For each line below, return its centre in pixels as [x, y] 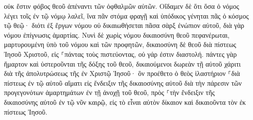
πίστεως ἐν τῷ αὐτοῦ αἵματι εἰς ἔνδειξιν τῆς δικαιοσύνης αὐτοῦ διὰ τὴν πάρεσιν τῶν [123, 83]
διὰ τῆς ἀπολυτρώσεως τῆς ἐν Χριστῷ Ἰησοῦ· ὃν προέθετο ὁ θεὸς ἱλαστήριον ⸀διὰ [122, 73]
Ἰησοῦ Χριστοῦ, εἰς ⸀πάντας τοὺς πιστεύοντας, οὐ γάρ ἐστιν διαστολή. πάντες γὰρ [120, 54]
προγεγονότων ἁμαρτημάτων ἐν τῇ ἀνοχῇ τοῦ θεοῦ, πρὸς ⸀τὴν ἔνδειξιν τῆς [109, 92]
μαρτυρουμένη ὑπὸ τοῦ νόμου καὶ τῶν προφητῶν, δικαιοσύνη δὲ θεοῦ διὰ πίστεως [120, 44]
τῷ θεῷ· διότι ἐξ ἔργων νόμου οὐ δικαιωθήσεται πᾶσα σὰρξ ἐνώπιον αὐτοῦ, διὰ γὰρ [124, 25]
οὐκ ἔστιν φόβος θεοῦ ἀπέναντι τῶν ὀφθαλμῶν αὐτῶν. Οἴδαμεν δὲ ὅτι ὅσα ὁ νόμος [122, 6]
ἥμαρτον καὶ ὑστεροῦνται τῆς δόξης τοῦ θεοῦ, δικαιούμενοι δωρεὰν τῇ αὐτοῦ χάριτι [122, 63]
